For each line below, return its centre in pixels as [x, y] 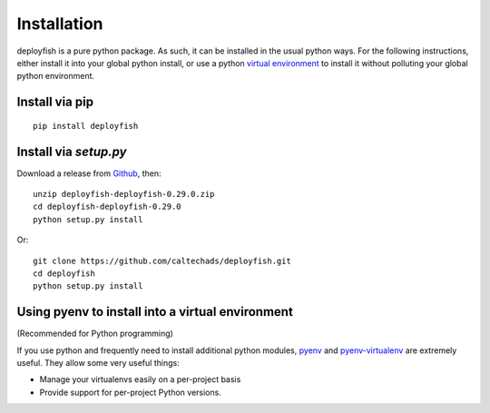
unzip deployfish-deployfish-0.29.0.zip [124, 194]
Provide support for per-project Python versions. [130, 392]
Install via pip [55, 102]
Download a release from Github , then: [89, 173]
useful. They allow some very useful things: [98, 363]
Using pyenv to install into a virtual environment [155, 312]
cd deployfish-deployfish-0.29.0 [107, 207]
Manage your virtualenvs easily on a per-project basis [140, 379]
